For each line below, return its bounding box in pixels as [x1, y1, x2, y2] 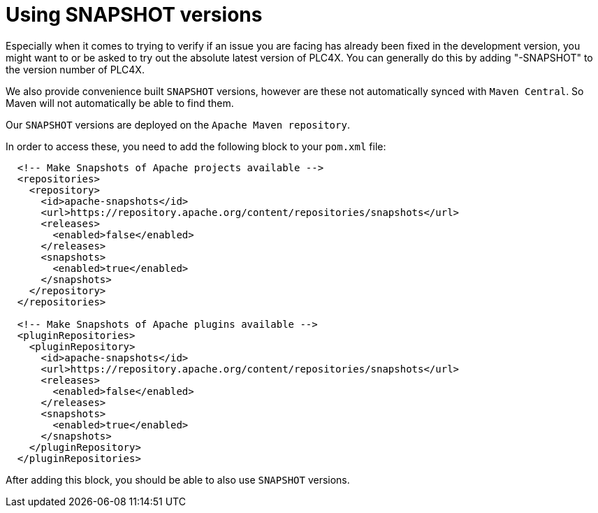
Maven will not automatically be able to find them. [6, 96, 234, 109]
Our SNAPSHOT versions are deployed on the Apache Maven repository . [6, 118, 350, 131]
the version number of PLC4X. [6, 63, 145, 75]
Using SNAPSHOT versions [6, 3, 263, 27]
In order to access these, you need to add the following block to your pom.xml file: [6, 140, 386, 152]
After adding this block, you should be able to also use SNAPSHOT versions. [6, 473, 350, 486]
